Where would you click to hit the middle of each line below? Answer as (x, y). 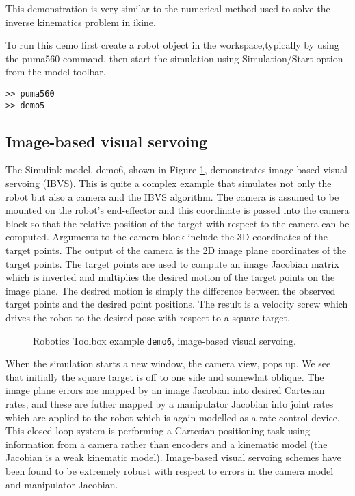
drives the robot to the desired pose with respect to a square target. (148, 318)
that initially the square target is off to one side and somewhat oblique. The (165, 376)
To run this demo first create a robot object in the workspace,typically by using (172, 45)
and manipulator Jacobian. (62, 484)
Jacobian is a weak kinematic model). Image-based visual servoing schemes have (173, 457)
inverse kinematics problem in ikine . (81, 22)
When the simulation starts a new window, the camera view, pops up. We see (168, 363)
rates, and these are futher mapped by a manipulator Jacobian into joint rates (170, 404)
